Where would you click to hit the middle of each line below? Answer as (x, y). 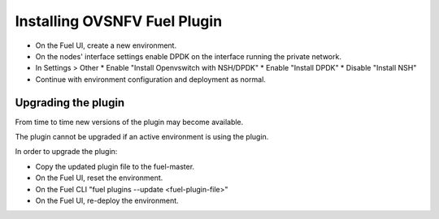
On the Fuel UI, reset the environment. (99, 178)
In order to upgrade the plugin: (66, 152)
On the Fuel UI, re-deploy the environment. (107, 200)
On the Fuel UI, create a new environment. (106, 45)
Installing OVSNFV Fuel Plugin (119, 21)
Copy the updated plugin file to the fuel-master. (115, 166)
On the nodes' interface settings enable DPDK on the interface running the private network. (188, 56)
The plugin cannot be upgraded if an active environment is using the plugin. (142, 137)
